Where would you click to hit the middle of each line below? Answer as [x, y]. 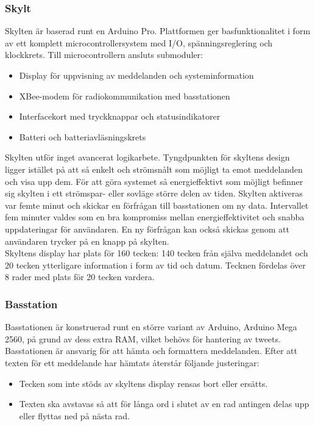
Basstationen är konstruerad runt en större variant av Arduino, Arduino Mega [151, 327]
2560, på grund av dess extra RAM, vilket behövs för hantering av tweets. [143, 338]
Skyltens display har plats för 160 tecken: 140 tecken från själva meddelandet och [157, 253]
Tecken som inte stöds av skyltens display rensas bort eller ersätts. [143, 383]
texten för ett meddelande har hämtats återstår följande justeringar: [132, 362]
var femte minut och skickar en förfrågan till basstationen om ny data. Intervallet [157, 205]
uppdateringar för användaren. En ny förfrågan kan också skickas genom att [147, 229]
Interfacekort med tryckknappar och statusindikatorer [120, 116]
